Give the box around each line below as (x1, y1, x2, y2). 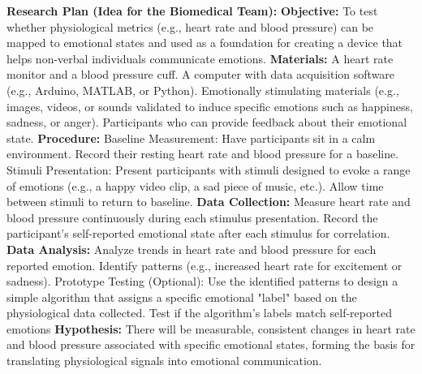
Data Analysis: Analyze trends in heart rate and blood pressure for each (6, 240, 377, 257)
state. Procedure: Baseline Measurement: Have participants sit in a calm (6, 129, 376, 146)
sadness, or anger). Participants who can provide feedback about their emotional (6, 114, 407, 131)
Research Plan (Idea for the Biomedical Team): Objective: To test (6, 2, 378, 19)
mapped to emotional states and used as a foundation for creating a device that (6, 34, 403, 51)
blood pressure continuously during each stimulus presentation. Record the (6, 208, 378, 226)
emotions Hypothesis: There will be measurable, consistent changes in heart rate (6, 320, 416, 337)
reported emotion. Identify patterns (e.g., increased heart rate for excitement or (6, 256, 403, 273)
